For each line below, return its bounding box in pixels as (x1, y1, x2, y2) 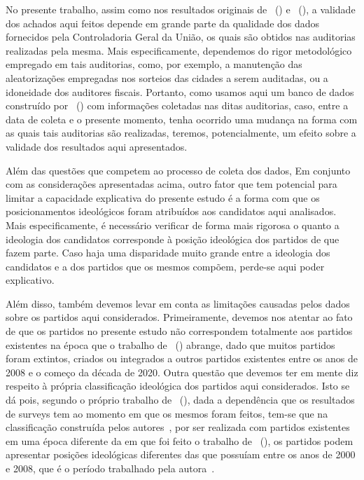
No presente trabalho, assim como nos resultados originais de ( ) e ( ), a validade (6, 2, 356, 16)
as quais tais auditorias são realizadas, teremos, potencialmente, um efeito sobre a (6, 125, 356, 140)
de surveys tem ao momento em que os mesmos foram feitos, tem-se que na (6, 406, 328, 420)
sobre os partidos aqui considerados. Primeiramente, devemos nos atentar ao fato (6, 310, 353, 324)
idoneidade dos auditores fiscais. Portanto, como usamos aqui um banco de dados (6, 84, 354, 99)
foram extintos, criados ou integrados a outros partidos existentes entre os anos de (6, 351, 358, 366)
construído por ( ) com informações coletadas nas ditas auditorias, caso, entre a (6, 98, 349, 113)
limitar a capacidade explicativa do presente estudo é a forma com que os (6, 190, 320, 205)
